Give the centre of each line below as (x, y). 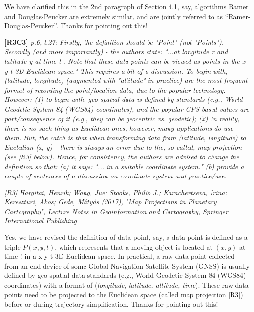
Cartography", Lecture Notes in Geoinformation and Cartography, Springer (116, 211)
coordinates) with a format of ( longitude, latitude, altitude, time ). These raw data (127, 285)
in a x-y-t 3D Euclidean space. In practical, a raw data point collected (130, 256)
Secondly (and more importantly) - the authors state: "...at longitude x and (116, 51)
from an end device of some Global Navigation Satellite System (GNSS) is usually (127, 265)
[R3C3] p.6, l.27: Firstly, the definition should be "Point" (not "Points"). (114, 42)
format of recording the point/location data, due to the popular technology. (115, 89)
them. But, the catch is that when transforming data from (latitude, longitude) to (125, 137)
